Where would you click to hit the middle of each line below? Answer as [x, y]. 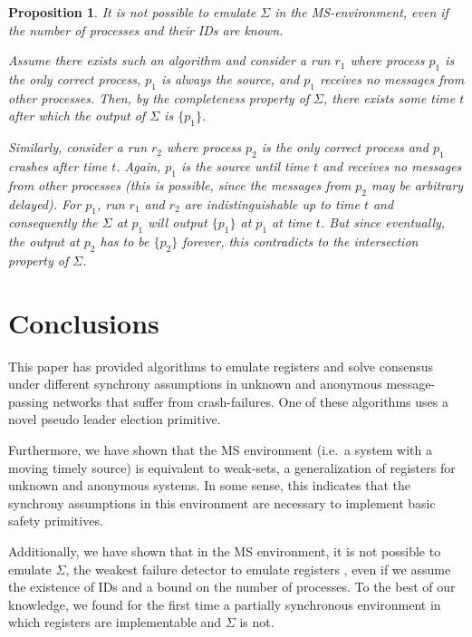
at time [292, 222]
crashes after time [58, 165]
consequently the [53, 222]
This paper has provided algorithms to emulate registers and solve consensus [221, 366]
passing [29, 401]
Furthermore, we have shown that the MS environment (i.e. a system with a [221, 450]
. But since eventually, [383, 222]
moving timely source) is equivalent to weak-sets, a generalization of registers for [232, 467]
